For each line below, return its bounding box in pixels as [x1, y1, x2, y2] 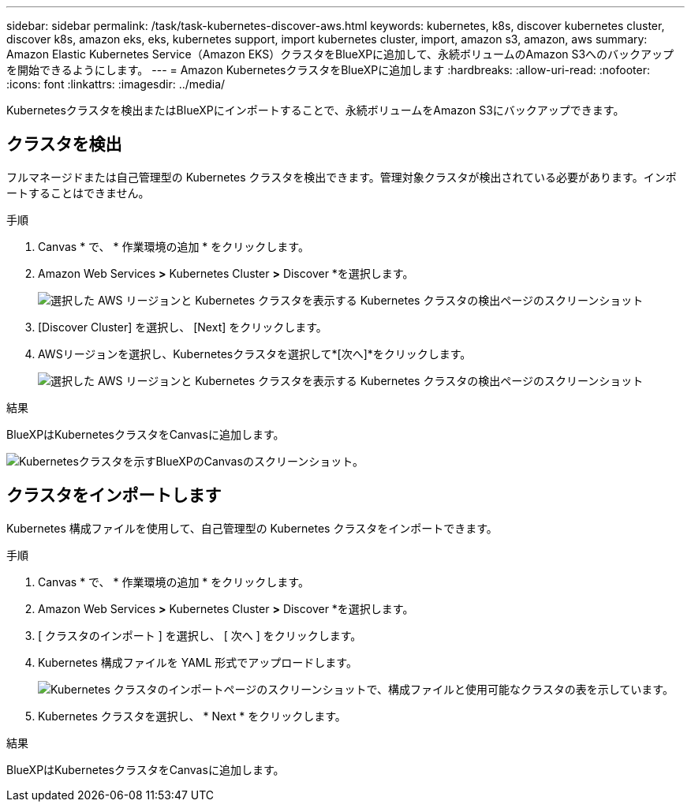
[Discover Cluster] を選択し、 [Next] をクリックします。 [38, 320, 327, 334]
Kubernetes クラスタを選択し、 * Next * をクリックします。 [38, 709, 346, 723]
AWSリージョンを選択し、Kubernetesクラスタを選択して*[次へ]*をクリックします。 [38, 346, 472, 361]
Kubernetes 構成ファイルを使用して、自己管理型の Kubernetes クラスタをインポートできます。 [6, 521, 498, 535]
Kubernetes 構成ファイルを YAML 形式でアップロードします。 [38, 655, 357, 669]
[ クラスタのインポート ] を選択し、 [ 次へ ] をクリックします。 [38, 628, 362, 642]
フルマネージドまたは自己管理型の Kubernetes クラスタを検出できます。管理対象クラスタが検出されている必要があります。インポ [6, 170, 677, 184]
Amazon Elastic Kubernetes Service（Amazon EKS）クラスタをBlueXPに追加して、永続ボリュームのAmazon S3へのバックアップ [6, 47, 674, 61]
